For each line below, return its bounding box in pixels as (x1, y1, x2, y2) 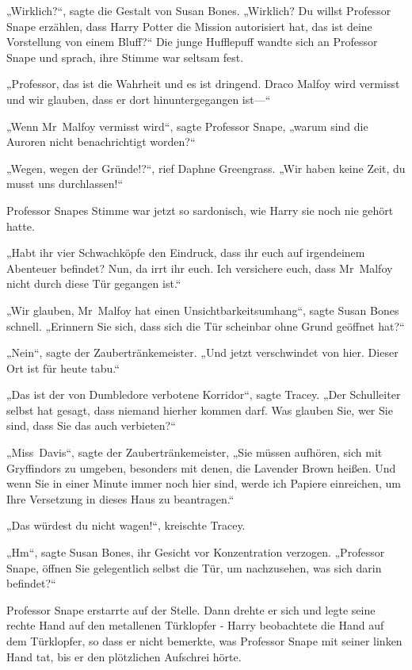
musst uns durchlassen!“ (6, 175, 124, 192)
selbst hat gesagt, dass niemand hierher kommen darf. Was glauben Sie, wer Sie (6, 401, 393, 418)
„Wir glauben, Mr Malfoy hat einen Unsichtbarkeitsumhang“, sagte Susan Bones (6, 301, 399, 318)
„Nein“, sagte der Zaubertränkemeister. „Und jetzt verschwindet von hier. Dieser (6, 344, 399, 361)
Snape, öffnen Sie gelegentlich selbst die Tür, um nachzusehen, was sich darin (6, 559, 382, 576)
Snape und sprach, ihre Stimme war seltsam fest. (6, 48, 244, 65)
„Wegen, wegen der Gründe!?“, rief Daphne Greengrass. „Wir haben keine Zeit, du (6, 159, 406, 176)
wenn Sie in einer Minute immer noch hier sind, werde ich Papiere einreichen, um (6, 475, 401, 492)
